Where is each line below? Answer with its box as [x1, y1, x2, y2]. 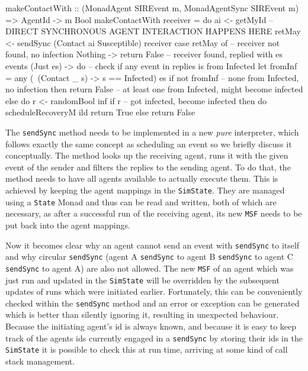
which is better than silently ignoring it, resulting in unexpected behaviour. [5, 308, 279, 321]
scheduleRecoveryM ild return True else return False [5, 106, 195, 118]
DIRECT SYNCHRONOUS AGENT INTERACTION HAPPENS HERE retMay [5, 25, 301, 37]
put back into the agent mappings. [5, 218, 130, 231]
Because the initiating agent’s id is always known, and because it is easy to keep [5, 320, 297, 332]
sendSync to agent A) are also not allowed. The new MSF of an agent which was [5, 262, 294, 274]
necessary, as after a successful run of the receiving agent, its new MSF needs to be [5, 207, 302, 220]
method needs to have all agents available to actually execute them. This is [5, 172, 278, 185]
